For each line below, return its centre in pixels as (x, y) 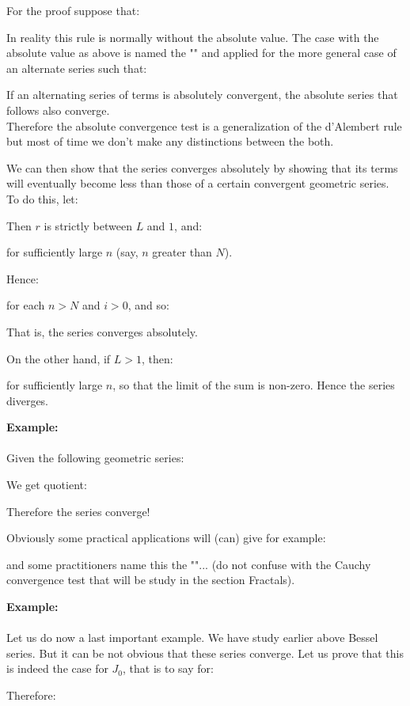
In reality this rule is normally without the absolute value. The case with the (193, 37)
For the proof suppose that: (73, 10)
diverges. (28, 400)
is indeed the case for (57, 668)
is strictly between (88, 225)
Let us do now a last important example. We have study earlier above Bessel (192, 638)
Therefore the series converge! (78, 511)
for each (26, 305)
